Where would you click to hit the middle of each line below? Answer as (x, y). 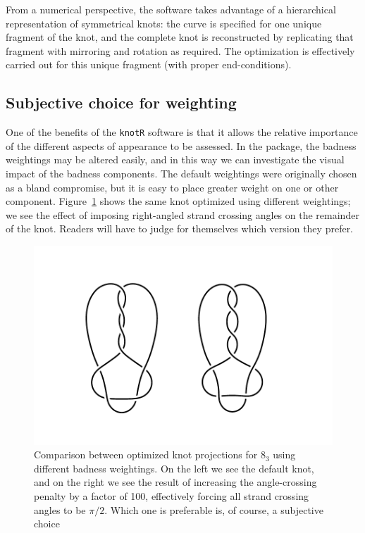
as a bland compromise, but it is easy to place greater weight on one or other (172, 187)
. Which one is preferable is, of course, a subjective (214, 509)
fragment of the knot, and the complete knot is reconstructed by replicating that (180, 37)
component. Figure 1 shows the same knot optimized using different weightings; (178, 201)
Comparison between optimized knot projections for (146, 454)
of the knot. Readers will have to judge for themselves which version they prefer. (180, 228)
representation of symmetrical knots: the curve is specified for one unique (164, 23)
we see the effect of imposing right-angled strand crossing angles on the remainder (182, 214)
